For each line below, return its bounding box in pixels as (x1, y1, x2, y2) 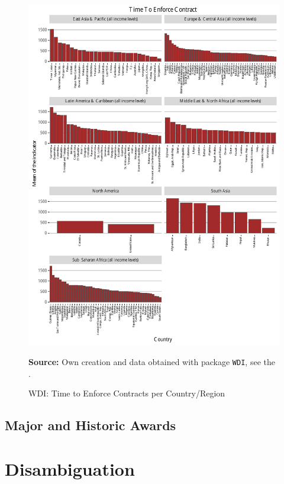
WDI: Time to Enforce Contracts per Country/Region (28, 387, 225, 399)
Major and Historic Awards (5, 416, 176, 434)
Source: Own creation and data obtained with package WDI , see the (28, 355, 275, 367)
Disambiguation (5, 456, 135, 480)
